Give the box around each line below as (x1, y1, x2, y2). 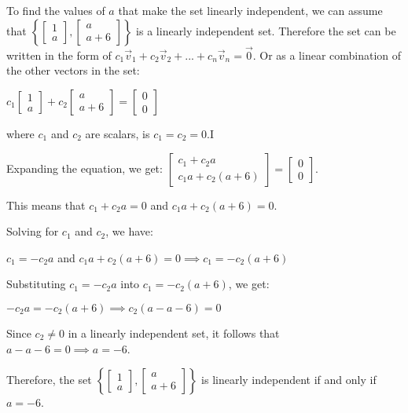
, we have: (105, 223, 153, 239)
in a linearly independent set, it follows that (68, 324, 280, 341)
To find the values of (6, 2, 105, 18)
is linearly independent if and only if (201, 371, 377, 388)
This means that (6, 196, 86, 213)
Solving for (6, 223, 59, 239)
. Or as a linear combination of (252, 46, 402, 63)
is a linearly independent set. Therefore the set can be (136, 22, 396, 38)
